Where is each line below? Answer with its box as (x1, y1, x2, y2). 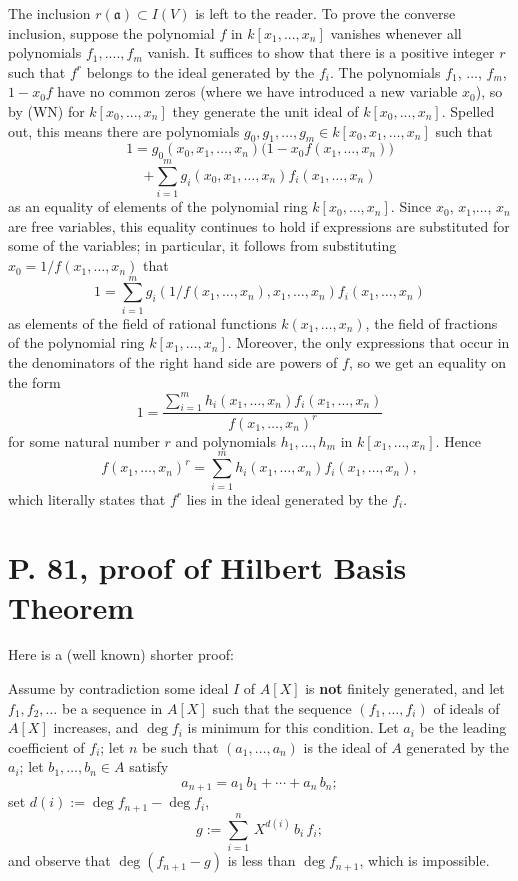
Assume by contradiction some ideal (8, 678, 229, 699)
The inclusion (8, 3, 91, 23)
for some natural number (8, 430, 160, 451)
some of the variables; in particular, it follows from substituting (8, 235, 397, 256)
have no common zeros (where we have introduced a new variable (57, 81, 458, 102)
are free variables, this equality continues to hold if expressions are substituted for (8, 215, 510, 236)
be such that (142, 736, 219, 757)
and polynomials (175, 430, 276, 451)
